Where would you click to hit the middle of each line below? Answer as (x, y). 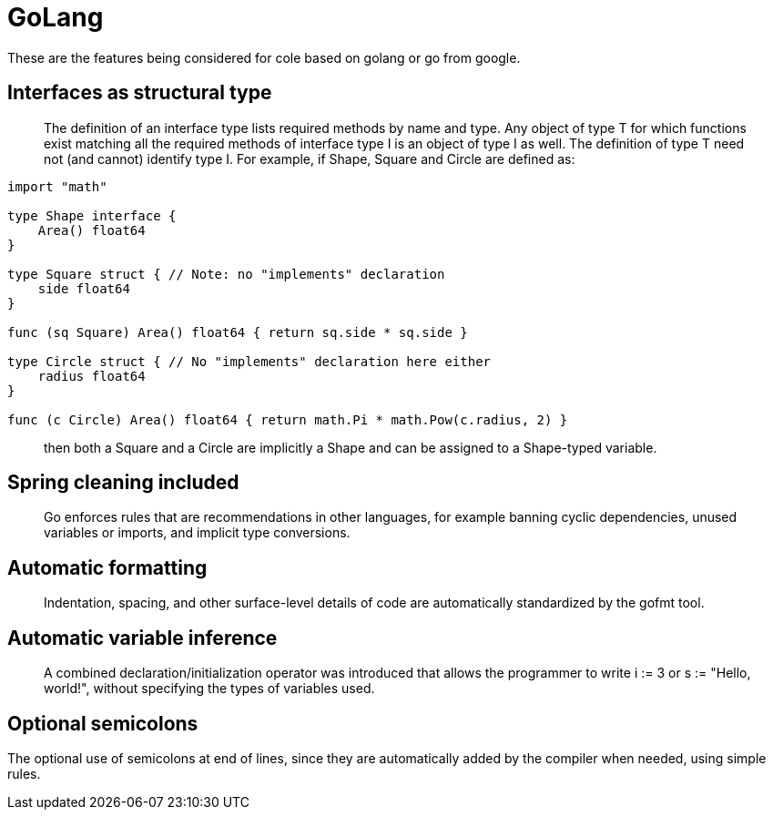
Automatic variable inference (142, 638)
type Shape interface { (92, 215)
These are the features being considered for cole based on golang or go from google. (264, 57)
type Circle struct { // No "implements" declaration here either (249, 361)
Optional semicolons (103, 723)
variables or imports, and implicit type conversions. (197, 533)
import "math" (57, 186)
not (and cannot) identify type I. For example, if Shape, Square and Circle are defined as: (310, 158)
